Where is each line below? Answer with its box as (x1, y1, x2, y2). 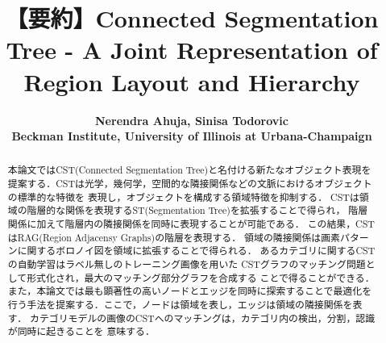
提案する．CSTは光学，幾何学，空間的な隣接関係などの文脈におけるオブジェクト (7, 177, 372, 190)
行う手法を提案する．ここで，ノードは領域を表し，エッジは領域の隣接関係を (7, 298, 353, 312)
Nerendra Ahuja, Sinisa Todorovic (95, 111, 288, 128)
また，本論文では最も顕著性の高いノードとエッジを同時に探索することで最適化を (7, 284, 372, 298)
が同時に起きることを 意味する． (7, 324, 155, 338)
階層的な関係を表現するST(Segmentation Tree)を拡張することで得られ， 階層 (27, 203, 368, 217)
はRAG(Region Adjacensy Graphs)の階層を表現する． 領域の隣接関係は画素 (7, 230, 341, 244)
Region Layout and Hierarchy (23, 65, 360, 98)
